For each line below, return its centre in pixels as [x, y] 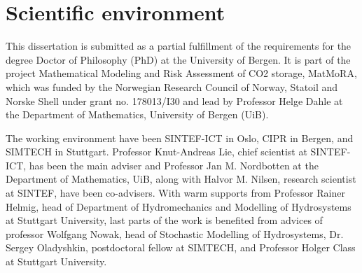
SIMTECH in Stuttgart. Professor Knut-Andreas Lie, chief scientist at [156, 152]
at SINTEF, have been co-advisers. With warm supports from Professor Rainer [175, 193]
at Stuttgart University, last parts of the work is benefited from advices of [164, 220]
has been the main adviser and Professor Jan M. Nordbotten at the [174, 165]
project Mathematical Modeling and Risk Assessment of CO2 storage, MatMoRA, [181, 73]
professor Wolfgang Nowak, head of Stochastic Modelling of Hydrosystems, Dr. [175, 233]
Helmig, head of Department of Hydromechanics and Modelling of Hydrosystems [179, 206]
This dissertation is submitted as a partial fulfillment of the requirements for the [179, 46]
